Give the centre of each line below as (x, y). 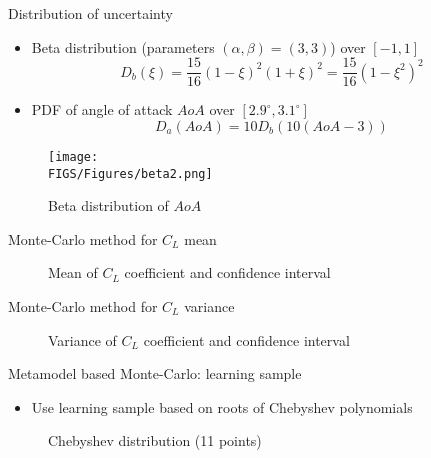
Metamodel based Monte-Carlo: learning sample (155, 373)
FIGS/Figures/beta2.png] (130, 173)
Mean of (73, 272)
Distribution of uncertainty (90, 13)
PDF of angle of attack (102, 109)
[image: (73, 156)
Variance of (82, 339)
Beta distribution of (108, 205)
